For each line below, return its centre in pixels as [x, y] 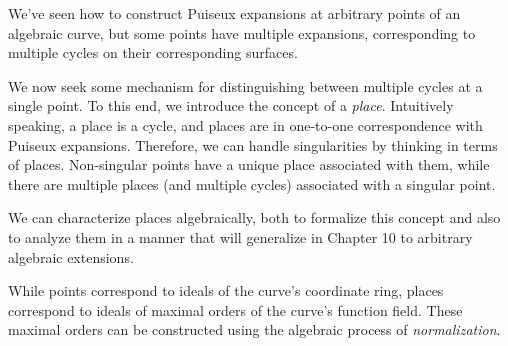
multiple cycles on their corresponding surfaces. [153, 52]
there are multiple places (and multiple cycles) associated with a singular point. [252, 183]
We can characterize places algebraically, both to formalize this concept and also [254, 217]
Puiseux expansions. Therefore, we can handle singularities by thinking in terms [253, 144]
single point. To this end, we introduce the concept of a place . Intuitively [231, 105]
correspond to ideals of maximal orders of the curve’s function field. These [235, 309]
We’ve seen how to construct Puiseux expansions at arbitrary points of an [234, 13]
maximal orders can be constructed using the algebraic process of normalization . [254, 329]
